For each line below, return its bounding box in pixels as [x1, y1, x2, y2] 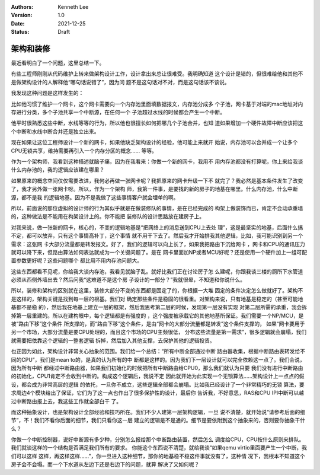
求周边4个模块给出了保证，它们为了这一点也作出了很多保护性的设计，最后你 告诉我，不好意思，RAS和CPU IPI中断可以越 [11, 389, 305, 397]
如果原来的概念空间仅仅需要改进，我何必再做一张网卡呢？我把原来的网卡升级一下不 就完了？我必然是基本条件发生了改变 [11, 177, 303, 184]
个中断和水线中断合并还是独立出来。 [11, 127, 100, 135]
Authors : [11, 4, 34, 10]
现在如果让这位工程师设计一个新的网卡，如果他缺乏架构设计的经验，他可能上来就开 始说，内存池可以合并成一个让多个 [11, 139, 298, 146]
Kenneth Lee [57, 4, 89, 10]
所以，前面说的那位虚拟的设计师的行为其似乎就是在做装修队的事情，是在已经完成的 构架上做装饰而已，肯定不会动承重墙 [11, 205, 303, 212]
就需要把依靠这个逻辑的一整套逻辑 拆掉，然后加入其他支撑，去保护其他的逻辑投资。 [11, 337, 215, 344]
